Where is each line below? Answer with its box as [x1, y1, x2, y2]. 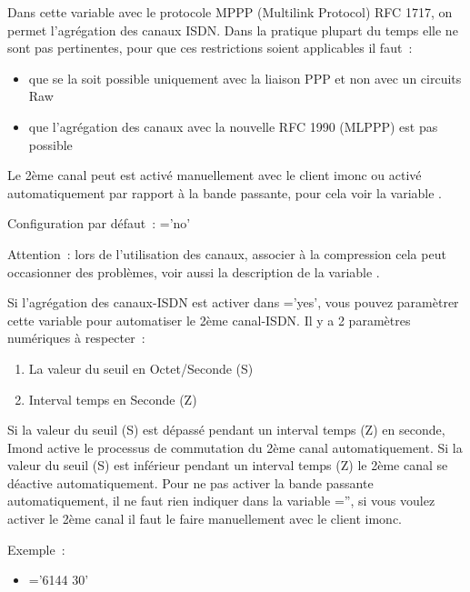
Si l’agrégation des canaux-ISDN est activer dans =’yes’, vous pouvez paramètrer [7, 293, 459, 312]
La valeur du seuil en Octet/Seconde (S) [28, 358, 254, 377]
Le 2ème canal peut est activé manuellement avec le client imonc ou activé [7, 166, 422, 185]
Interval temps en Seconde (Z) [28, 389, 197, 408]
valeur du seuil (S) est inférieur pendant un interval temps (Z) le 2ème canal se [7, 456, 448, 475]
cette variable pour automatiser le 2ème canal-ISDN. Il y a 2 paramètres [7, 310, 411, 329]
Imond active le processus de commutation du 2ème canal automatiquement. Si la [7, 437, 463, 457]
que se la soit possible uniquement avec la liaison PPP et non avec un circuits [28, 68, 462, 87]
